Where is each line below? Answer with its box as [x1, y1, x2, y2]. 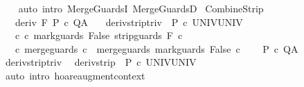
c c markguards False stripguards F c [15, 28, 183, 42]
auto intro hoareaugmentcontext [5, 68, 145, 82]
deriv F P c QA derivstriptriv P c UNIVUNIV [15, 14, 243, 29]
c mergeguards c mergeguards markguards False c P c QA [15, 41, 298, 55]
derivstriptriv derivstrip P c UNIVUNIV [5, 55, 197, 69]
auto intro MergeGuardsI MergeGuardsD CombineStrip [18, 1, 264, 15]
